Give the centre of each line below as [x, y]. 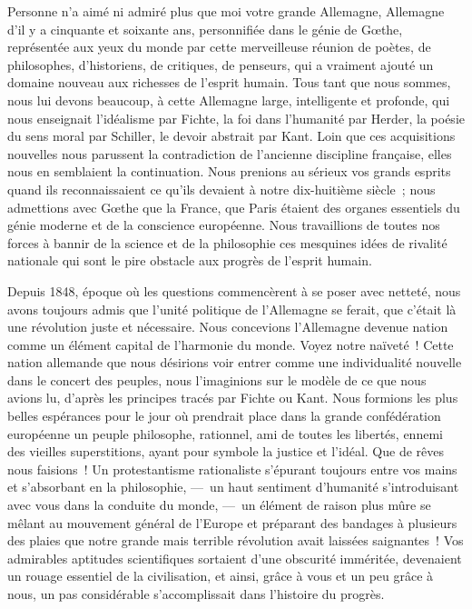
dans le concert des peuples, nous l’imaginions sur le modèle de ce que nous [217, 379]
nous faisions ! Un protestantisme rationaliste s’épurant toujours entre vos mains [232, 469]
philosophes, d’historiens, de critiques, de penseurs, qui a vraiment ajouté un [221, 64]
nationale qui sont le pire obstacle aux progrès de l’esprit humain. [190, 260]
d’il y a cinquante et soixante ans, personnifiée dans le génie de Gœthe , [205, 29]
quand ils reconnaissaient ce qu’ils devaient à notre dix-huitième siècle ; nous [221, 189]
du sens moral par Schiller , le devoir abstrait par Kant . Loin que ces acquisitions [231, 136]
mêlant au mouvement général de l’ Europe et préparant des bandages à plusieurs [232, 522]
